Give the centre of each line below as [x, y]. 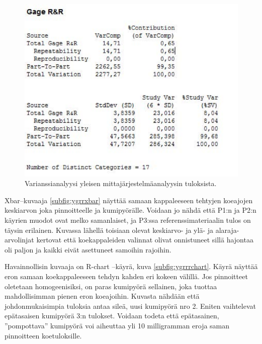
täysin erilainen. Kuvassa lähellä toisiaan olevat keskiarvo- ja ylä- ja [109, 230]
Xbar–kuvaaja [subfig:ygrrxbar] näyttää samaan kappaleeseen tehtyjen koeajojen [129, 200]
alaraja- [227, 230]
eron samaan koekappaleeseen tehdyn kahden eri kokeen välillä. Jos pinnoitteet [126, 276]
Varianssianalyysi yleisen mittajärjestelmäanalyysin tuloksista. [121, 183]
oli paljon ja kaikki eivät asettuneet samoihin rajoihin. [88, 249]
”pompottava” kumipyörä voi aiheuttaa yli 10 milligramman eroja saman [117, 325]
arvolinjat [19, 240]
